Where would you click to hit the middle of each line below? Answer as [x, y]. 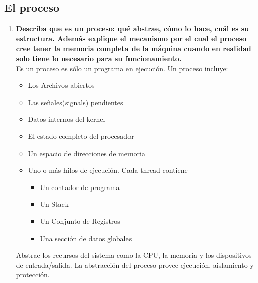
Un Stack [54, 204]
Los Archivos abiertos [61, 85]
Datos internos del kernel [67, 119]
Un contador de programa [80, 187]
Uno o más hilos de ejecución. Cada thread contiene [108, 170]
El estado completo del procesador [81, 136]
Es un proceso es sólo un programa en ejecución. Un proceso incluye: [122, 68]
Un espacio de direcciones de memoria [86, 153]
